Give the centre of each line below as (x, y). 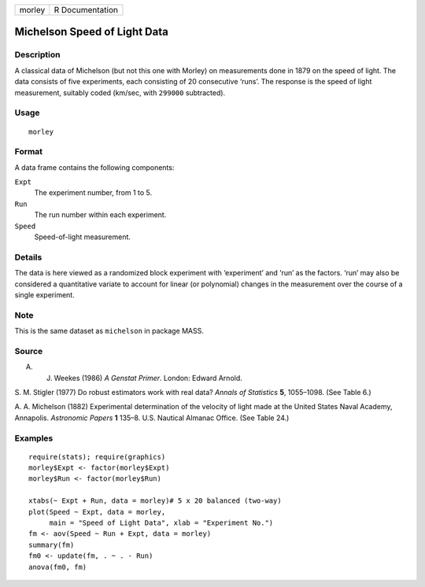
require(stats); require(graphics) (97, 457)
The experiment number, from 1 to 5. (93, 193)
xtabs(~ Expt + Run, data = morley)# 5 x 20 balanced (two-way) (155, 501)
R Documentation (86, 10)
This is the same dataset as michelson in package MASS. (109, 331)
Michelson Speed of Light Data (91, 32)
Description (37, 55)
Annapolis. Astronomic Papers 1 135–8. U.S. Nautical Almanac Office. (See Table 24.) (152, 418)
